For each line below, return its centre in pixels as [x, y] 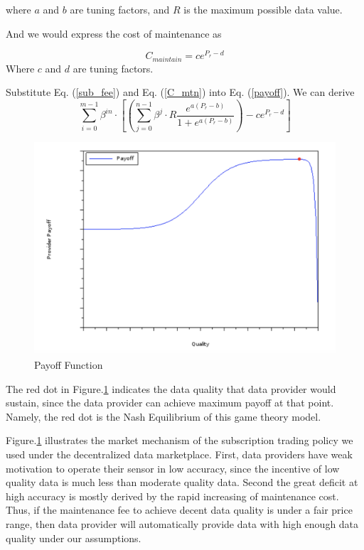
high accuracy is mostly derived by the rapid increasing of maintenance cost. [172, 496]
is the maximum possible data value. [263, 9]
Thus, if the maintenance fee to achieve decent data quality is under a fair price [179, 510]
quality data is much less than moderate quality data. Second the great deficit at [182, 482]
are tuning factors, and [120, 9]
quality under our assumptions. [74, 538]
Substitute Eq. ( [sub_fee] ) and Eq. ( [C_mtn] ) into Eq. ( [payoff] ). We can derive [180, 92]
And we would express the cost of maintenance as [114, 33]
